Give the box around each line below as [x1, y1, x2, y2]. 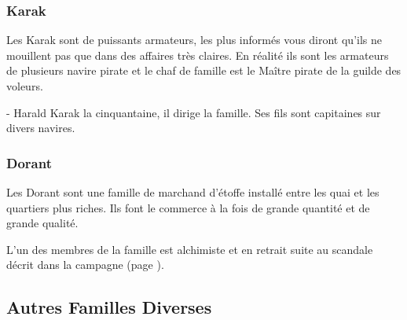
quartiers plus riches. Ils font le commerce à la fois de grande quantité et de [6, 199, 370, 215]
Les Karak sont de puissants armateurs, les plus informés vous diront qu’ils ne [6, 31, 383, 48]
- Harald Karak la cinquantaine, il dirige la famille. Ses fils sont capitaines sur [6, 104, 381, 120]
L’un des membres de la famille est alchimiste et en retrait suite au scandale [6, 241, 373, 257]
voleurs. [6, 78, 43, 94]
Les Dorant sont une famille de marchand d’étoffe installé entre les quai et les [6, 184, 379, 200]
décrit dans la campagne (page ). [6, 256, 164, 273]
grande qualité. [6, 215, 79, 231]
